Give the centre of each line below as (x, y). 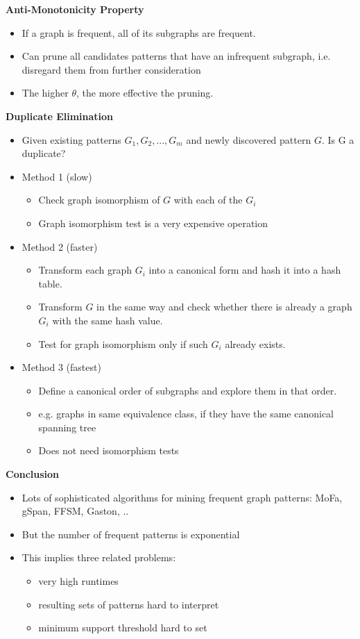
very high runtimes (78, 581)
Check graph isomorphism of (99, 200)
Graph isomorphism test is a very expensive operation (153, 223)
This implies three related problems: (99, 557)
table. (50, 283)
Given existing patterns (71, 139)
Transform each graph (85, 270)
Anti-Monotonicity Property (75, 9)
